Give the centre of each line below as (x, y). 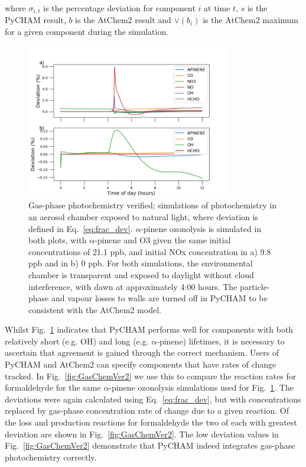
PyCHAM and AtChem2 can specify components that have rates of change (141, 364)
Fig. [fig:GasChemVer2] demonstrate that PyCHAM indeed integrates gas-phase (150, 445)
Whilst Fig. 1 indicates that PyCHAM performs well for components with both (149, 329)
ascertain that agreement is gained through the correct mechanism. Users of (142, 352)
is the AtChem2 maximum (251, 20)
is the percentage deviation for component (119, 8)
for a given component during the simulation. (87, 32)
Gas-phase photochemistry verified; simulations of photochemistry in (152, 205)
